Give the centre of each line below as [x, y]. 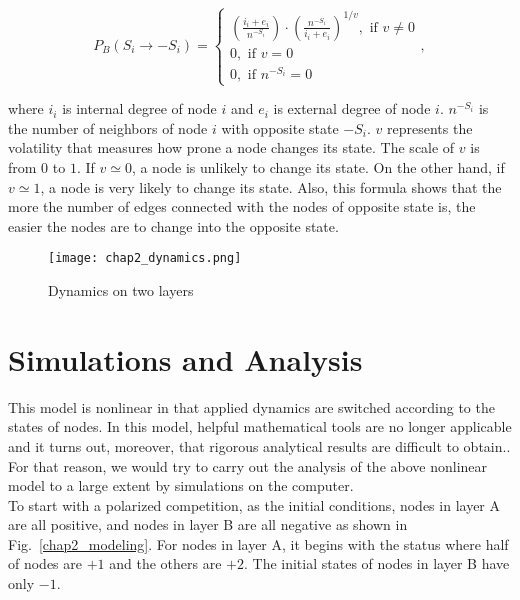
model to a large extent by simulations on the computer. [181, 485]
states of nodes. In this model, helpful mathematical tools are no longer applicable [260, 426]
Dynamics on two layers [121, 290]
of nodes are [45, 563]
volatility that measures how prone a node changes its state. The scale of [231, 147]
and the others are [165, 563]
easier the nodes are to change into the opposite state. [173, 225]
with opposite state [280, 127]
